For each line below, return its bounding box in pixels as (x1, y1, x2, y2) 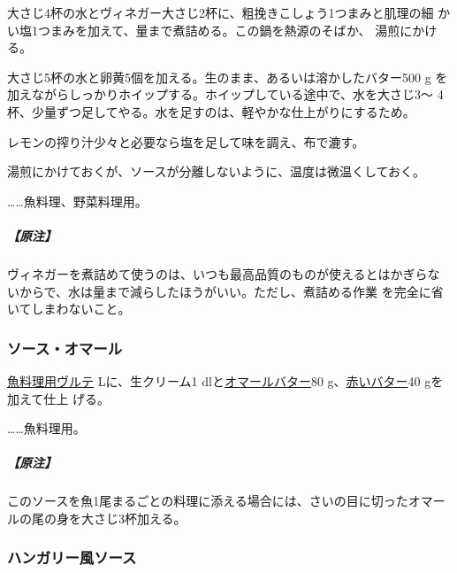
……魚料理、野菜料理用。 (7, 191, 148, 210)
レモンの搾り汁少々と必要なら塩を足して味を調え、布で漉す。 (7, 132, 365, 151)
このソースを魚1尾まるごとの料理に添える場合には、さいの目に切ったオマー (7, 492, 446, 510)
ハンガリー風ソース (7, 546, 137, 569)
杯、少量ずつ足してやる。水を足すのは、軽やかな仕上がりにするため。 (7, 102, 415, 120)
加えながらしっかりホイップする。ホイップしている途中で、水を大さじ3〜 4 (7, 85, 444, 104)
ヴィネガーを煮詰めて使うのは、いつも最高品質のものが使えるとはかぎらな (7, 264, 440, 283)
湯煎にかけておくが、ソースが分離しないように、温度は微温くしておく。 (7, 162, 426, 181)
